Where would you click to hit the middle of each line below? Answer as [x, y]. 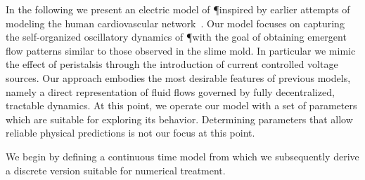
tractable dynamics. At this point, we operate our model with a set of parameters [181, 105]
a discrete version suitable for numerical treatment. [116, 170]
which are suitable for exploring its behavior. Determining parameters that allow [179, 119]
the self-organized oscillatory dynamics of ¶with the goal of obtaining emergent [176, 37]
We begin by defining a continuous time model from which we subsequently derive [182, 156]
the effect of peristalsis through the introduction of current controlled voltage [172, 64]
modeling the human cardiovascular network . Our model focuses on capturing [175, 23]
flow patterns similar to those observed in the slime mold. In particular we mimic [181, 50]
